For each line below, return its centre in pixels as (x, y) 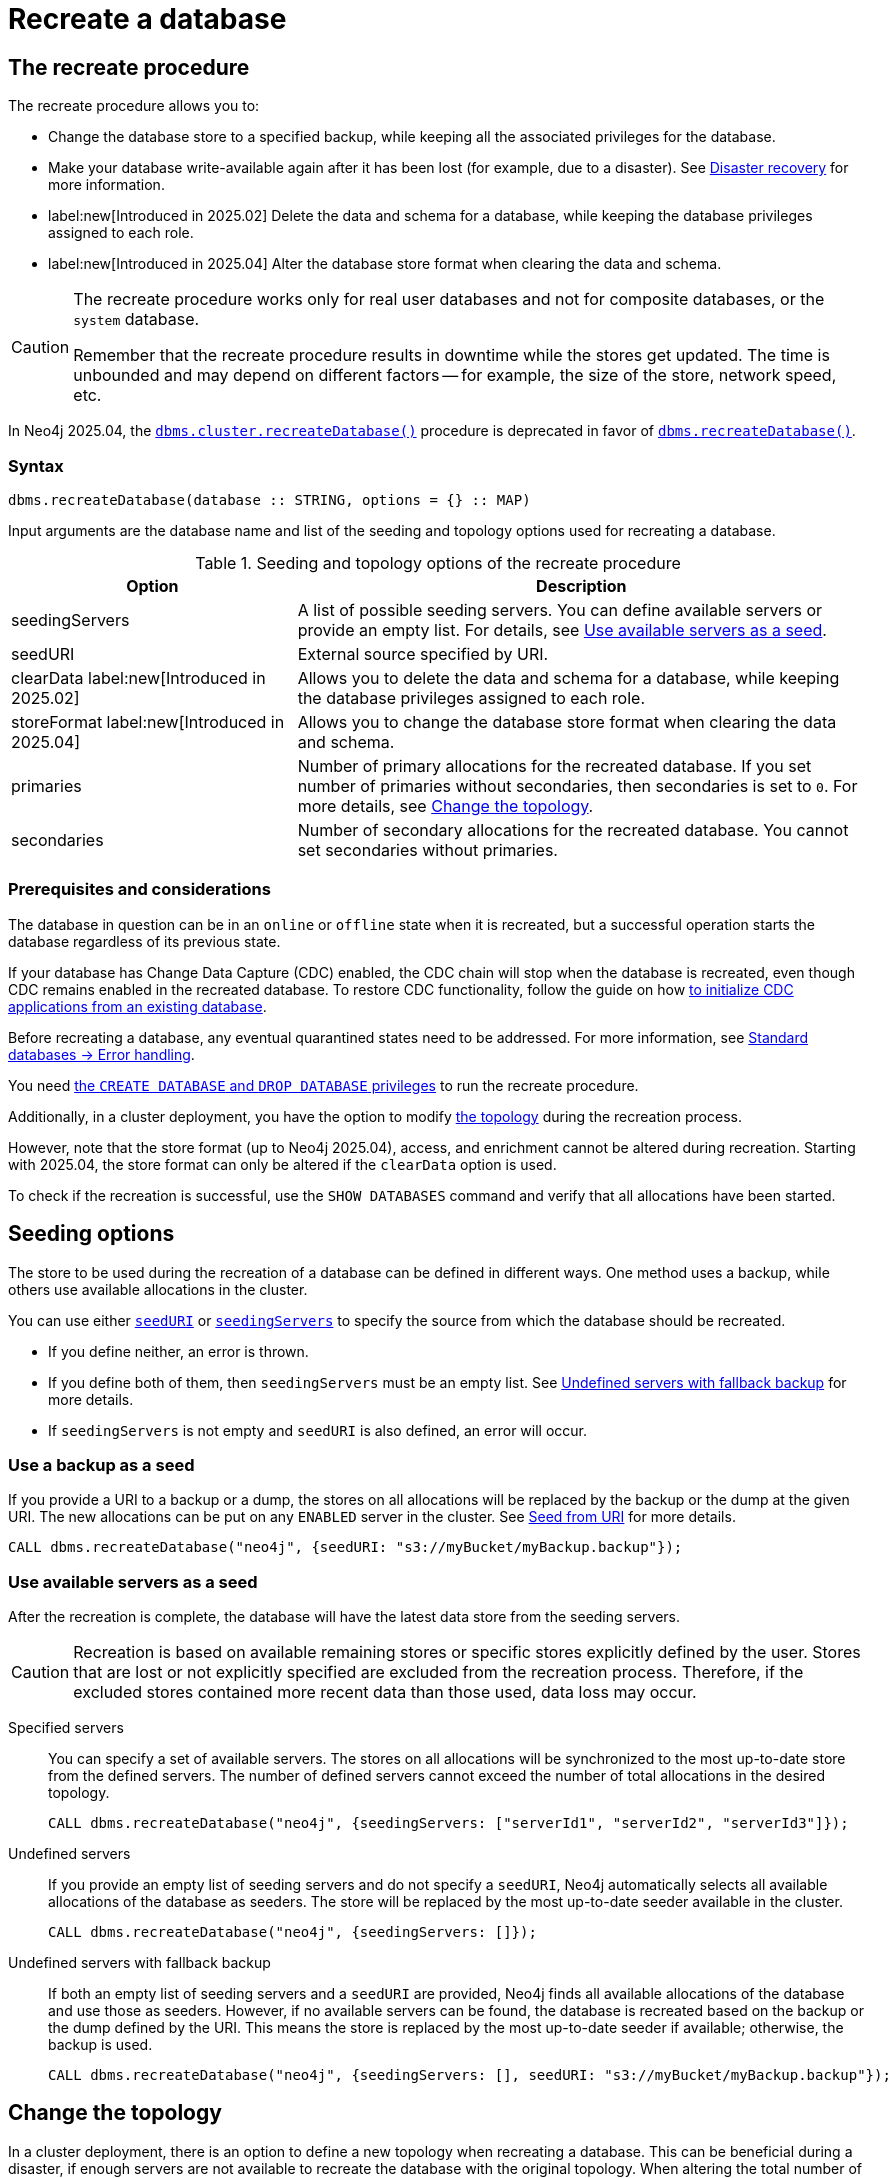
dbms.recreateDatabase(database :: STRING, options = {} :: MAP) (269, 499)
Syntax (36, 465)
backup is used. (100, 2045)
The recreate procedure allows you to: (134, 106)
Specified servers (66, 1728)
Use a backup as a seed (101, 1464)
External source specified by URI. (423, 653)
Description (581, 585)
